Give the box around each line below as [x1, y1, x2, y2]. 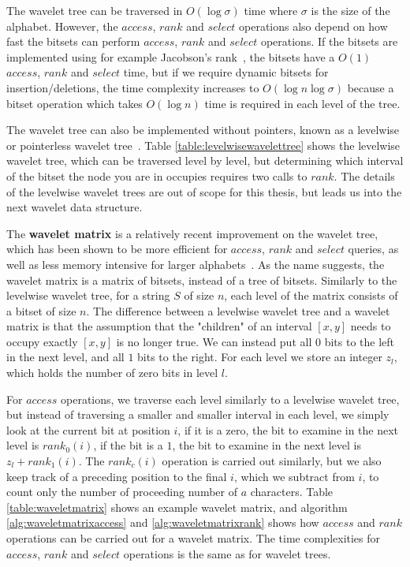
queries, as [348, 241, 399, 257]
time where [244, 2, 298, 18]
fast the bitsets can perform [6, 33, 140, 50]
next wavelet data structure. [6, 199, 143, 215]
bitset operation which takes [6, 95, 143, 111]
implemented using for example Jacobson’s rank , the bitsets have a [6, 48, 335, 65]
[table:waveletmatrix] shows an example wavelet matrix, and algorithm [6, 498, 348, 515]
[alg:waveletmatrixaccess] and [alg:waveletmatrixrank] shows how [6, 514, 319, 531]
